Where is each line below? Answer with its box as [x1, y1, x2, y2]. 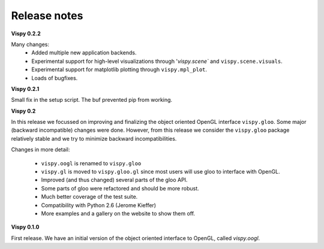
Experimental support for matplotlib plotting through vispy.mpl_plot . [31, 66, 207, 73]
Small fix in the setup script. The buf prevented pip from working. [11, 96, 173, 104]
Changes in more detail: [11, 146, 70, 153]
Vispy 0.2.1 [11, 85, 40, 92]
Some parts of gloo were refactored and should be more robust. [41, 184, 199, 192]
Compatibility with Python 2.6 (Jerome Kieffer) [41, 201, 156, 209]
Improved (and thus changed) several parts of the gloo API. [41, 177, 188, 184]
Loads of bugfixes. [31, 74, 78, 81]
